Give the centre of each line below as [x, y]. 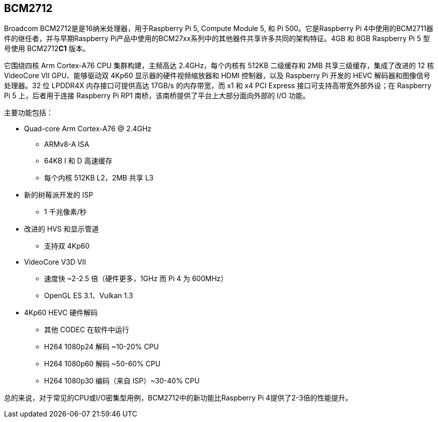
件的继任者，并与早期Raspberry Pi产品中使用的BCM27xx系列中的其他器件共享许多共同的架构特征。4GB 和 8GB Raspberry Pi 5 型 [217, 39]
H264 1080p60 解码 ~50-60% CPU [102, 364]
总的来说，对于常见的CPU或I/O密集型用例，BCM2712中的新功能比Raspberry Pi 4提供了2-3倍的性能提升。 [178, 398]
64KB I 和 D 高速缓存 [78, 161]
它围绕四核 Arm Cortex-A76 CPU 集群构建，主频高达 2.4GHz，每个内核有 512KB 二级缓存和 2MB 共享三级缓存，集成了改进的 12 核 [219, 66]
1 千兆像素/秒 [65, 212]
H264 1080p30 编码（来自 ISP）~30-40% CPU [122, 381]
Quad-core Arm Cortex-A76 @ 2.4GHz [88, 129]
